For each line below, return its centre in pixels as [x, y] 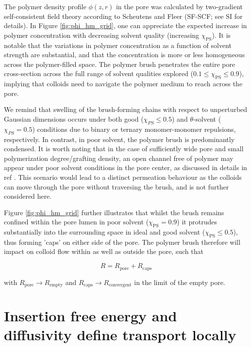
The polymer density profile [45, 6]
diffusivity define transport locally [120, 335]
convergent [120, 285]
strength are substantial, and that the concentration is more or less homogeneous [125, 55]
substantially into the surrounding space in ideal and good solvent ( [105, 232]
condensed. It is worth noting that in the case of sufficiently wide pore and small [124, 149]
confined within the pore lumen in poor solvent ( [76, 222]
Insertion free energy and [91, 316]
